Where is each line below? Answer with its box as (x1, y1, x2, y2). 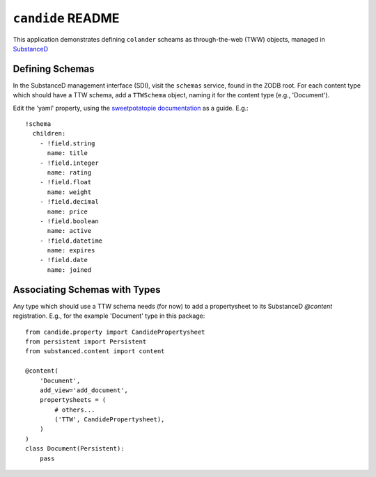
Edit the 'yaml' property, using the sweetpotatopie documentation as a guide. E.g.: (13, 104, 249, 112)
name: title (47, 149, 88, 157)
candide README (13, 10, 120, 26)
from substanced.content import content (25, 348, 165, 355)
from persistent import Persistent (25, 337, 147, 346)
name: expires (47, 247, 95, 254)
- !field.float (39, 178, 92, 186)
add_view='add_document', (39, 386, 129, 394)
